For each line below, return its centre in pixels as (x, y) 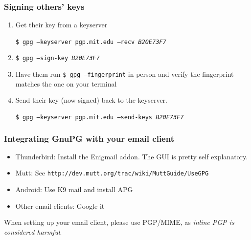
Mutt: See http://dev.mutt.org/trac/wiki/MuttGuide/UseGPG (112, 173)
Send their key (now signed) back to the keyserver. (91, 100)
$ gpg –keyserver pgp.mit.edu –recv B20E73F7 (91, 42)
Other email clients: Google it (60, 206)
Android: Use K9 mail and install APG (74, 189)
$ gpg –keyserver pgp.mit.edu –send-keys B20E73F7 (100, 117)
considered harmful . (33, 231)
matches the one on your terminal (66, 83)
